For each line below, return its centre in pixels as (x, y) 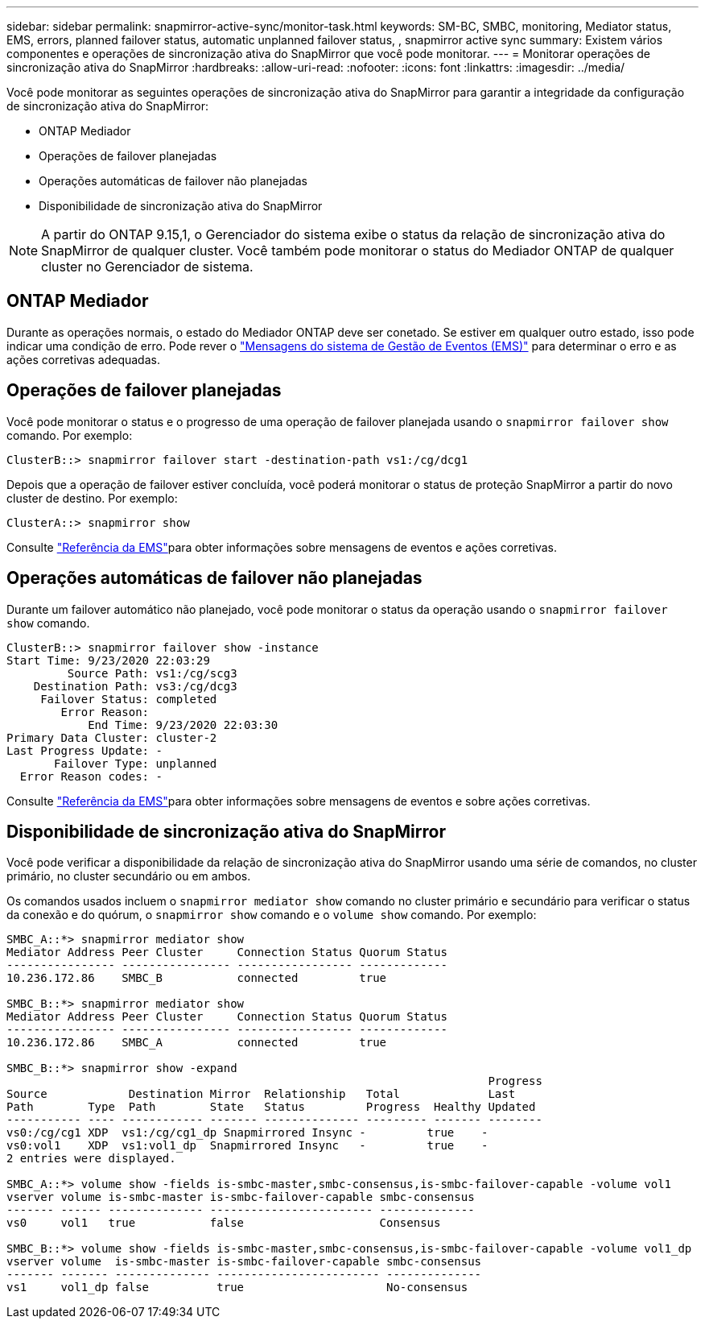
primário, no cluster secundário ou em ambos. (129, 876)
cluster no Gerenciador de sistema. (147, 267)
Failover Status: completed (129, 699)
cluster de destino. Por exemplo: (92, 498)
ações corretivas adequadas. (83, 359)
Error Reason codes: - (91, 776)
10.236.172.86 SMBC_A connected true (197, 1043)
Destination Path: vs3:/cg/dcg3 (135, 686)
